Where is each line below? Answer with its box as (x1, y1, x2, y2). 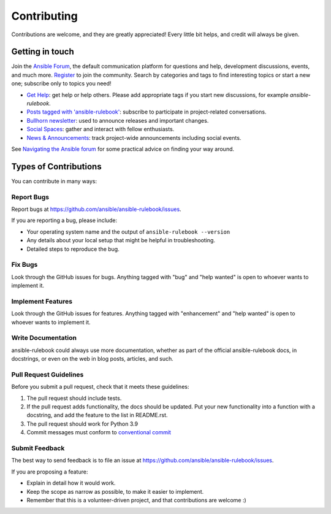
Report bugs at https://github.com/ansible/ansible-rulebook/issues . (11, 205, 181, 213)
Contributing (11, 9, 78, 23)
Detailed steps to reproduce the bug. (26, 245, 120, 253)
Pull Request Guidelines (11, 370, 84, 378)
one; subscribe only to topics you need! (11, 80, 112, 87)
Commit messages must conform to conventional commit (26, 429, 172, 436)
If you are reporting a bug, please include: (11, 217, 118, 224)
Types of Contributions (11, 161, 102, 172)
